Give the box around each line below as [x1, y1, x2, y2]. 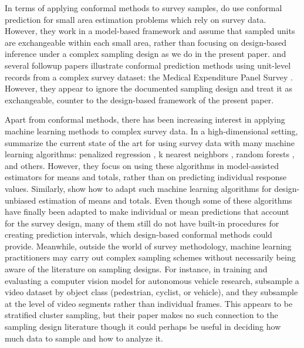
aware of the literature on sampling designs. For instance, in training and [5, 263, 268, 275]
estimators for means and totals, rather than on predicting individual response [5, 171, 287, 183]
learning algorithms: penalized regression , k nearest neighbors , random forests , [5, 148, 295, 160]
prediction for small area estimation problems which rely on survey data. [5, 13, 266, 25]
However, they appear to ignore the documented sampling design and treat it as [5, 82, 292, 94]
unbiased [5, 194, 36, 206]
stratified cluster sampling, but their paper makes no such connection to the [5, 309, 278, 321]
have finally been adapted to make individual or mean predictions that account [5, 205, 289, 218]
